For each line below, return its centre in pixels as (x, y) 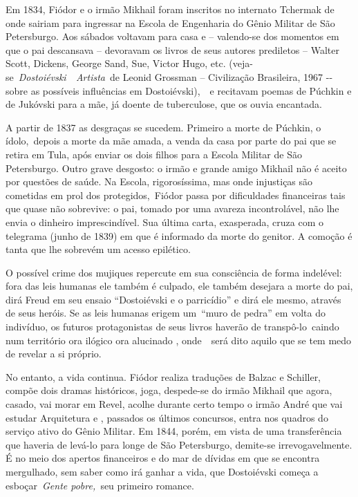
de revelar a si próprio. (54, 354)
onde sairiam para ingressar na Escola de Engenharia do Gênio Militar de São (170, 22)
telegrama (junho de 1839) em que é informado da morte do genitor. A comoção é (179, 235)
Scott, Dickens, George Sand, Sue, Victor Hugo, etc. (116, 63)
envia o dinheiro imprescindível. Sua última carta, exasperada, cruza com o (165, 222)
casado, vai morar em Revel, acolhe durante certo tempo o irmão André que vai (174, 404)
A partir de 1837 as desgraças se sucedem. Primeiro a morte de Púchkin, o (163, 127)
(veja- (241, 63)
